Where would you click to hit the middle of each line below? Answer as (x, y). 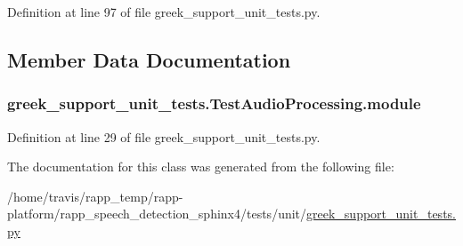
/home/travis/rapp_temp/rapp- (95, 196)
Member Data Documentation (149, 59)
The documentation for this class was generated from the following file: (201, 167)
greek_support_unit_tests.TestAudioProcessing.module (214, 103)
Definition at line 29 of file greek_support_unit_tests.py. (164, 136)
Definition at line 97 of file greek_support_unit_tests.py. (164, 12)
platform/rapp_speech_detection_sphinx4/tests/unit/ (157, 214)
